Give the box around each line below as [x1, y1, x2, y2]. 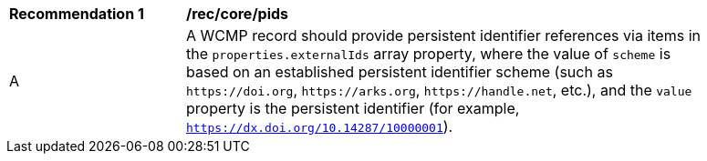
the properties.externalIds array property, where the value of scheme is [186, 45, 671, 63]
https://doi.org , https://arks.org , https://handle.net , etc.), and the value [186, 81, 692, 99]
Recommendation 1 [9, 5, 144, 23]
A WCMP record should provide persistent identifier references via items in [186, 26, 701, 45]
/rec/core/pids [186, 5, 289, 23]
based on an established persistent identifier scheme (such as [186, 63, 613, 81]
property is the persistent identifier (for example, [186, 99, 520, 117]
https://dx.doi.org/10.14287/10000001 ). [186, 117, 453, 136]
